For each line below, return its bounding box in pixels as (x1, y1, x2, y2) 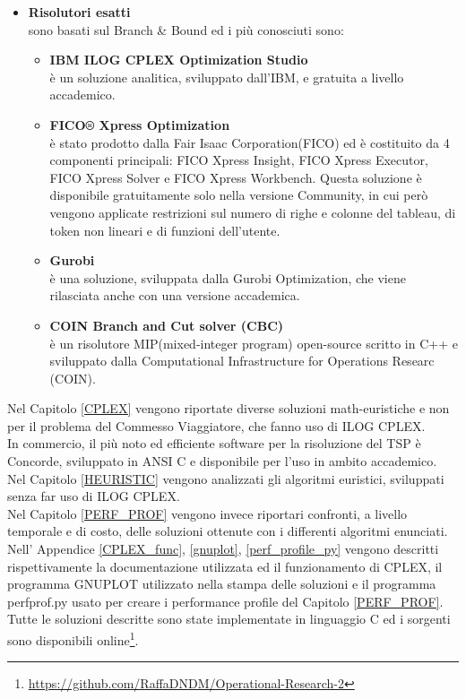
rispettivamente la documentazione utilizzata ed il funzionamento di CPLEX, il (7, 557, 443, 575)
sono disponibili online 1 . (7, 628, 139, 649)
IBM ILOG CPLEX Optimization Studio (49, 50, 308, 69)
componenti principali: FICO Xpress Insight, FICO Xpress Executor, (49, 151, 428, 169)
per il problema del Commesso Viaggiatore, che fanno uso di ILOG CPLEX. (7, 416, 426, 435)
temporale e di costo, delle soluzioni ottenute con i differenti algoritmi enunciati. (7, 522, 448, 540)
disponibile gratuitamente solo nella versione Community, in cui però (49, 186, 428, 204)
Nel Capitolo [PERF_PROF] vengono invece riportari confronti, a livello (7, 504, 408, 522)
